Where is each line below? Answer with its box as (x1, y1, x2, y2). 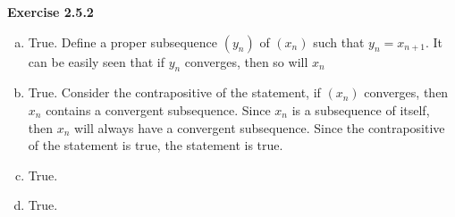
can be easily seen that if (28, 52, 164, 71)
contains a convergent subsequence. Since (46, 100, 271, 119)
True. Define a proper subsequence (28, 32, 218, 51)
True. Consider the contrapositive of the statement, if (28, 83, 321, 102)
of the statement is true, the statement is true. (28, 136, 283, 154)
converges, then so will (184, 52, 308, 71)
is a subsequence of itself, (291, 100, 430, 119)
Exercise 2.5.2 (7, 3, 94, 21)
